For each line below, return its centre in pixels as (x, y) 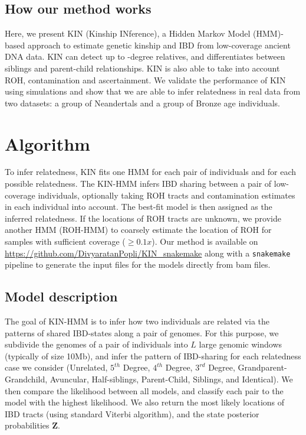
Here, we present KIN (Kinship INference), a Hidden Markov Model (128, 33)
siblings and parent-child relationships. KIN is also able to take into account (142, 68)
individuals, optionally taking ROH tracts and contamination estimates (167, 195)
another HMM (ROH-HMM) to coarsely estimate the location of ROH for (138, 230)
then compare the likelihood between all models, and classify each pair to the (144, 390)
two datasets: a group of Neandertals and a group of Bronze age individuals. (142, 103)
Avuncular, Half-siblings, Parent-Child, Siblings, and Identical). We (171, 379)
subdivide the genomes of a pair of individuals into (96, 344)
